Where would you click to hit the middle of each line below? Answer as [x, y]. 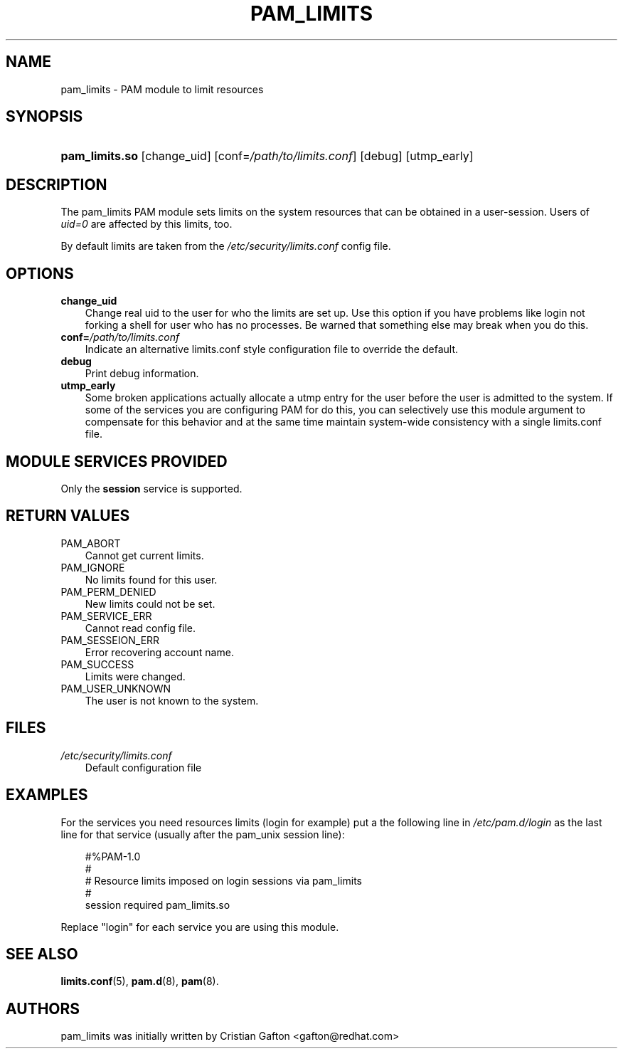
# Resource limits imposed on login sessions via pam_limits [223, 880]
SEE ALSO [42, 954]
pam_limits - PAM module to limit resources [162, 89]
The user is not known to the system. [172, 700]
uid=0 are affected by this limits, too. [147, 224]
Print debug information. [142, 374]
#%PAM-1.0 [113, 856]
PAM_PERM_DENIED [108, 591]
